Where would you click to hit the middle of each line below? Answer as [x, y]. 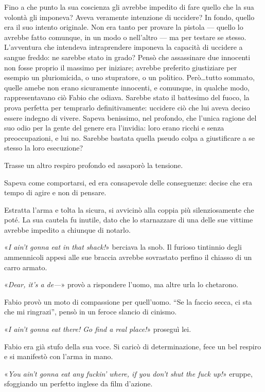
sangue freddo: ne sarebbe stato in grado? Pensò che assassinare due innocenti [127, 57]
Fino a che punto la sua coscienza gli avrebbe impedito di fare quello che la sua [129, 7]
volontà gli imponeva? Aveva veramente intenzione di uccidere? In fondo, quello [129, 17]
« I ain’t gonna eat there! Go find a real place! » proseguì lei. [98, 329]
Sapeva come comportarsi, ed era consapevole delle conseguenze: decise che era [128, 182]
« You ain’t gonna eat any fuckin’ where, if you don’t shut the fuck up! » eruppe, [128, 373]
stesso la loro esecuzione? [44, 148]
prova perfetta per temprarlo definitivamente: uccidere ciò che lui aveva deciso [127, 107]
